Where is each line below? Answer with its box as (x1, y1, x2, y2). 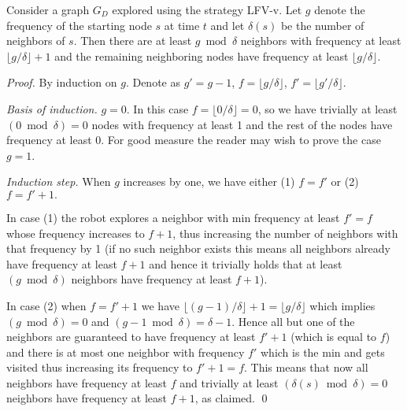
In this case (133, 100, 189, 117)
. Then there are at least (73, 32, 192, 49)
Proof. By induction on (6, 74, 117, 91)
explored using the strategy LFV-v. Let (112, 2, 302, 17)
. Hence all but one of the (231, 313, 355, 329)
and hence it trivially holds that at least (149, 255, 342, 272)
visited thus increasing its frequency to (6, 359, 193, 376)
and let (210, 17, 245, 33)
